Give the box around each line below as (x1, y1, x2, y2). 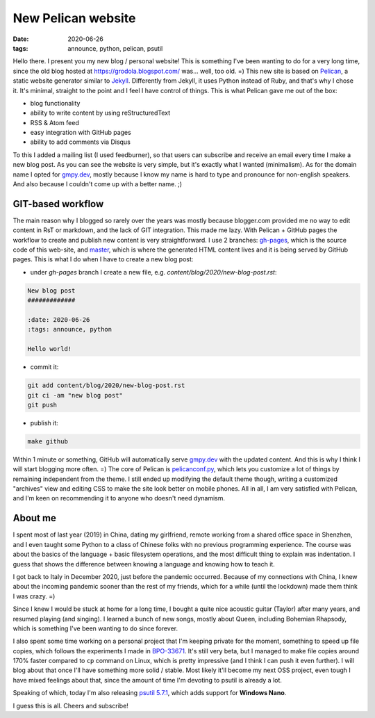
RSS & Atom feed (30, 118, 79, 127)
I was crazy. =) (12, 591, 56, 601)
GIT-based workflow (12, 198, 104, 210)
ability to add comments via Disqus (30, 138, 131, 146)
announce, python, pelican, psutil (67, 44, 163, 52)
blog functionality (30, 99, 81, 107)
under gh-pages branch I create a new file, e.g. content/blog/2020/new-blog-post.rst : (30, 268, 277, 276)
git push (27, 400, 58, 409)
